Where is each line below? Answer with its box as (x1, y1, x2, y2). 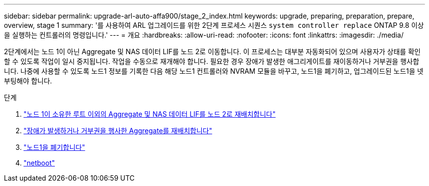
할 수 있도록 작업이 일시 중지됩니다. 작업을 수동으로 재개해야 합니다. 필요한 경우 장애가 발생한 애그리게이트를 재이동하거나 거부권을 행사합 (4, 57, 419, 65)
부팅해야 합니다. (4, 77, 52, 85)
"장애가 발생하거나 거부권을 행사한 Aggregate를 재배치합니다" (24, 126, 213, 135)
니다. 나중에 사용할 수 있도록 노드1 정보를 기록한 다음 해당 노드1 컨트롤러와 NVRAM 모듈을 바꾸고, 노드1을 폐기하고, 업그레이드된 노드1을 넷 (4, 67, 424, 75)
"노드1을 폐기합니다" (24, 143, 85, 151)
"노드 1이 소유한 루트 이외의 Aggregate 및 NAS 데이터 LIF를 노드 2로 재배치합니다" (24, 110, 276, 118)
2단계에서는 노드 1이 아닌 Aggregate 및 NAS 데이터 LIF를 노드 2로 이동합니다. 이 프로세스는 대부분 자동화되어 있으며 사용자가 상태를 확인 (4, 47, 421, 56)
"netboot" (24, 159, 55, 167)
